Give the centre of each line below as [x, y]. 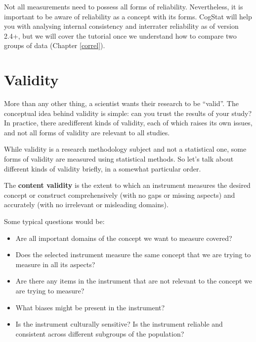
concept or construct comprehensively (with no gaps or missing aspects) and [120, 195]
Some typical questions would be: [54, 221]
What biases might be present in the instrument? [90, 307]
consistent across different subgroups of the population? [100, 333]
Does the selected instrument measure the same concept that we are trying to [133, 255]
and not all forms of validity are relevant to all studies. [87, 132]
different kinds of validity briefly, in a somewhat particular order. [103, 168]
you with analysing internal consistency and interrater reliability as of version [121, 26]
